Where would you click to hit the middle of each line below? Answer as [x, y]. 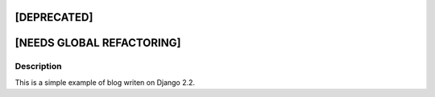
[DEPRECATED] [54, 17]
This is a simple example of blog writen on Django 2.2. [105, 82]
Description [38, 67]
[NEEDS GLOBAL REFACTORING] [98, 43]
